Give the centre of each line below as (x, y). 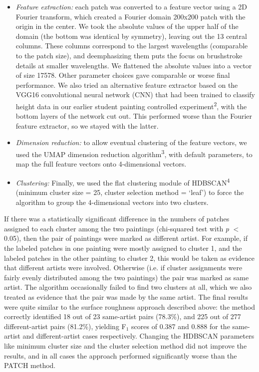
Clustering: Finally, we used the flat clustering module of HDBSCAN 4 (123, 182)
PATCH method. (30, 365)
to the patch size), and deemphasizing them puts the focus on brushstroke (129, 55)
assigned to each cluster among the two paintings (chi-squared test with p (117, 228)
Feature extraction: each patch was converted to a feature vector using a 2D (131, 6)
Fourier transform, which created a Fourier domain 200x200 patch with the (130, 16)
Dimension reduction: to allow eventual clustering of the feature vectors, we (131, 142)
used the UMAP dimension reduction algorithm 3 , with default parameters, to (134, 153)
